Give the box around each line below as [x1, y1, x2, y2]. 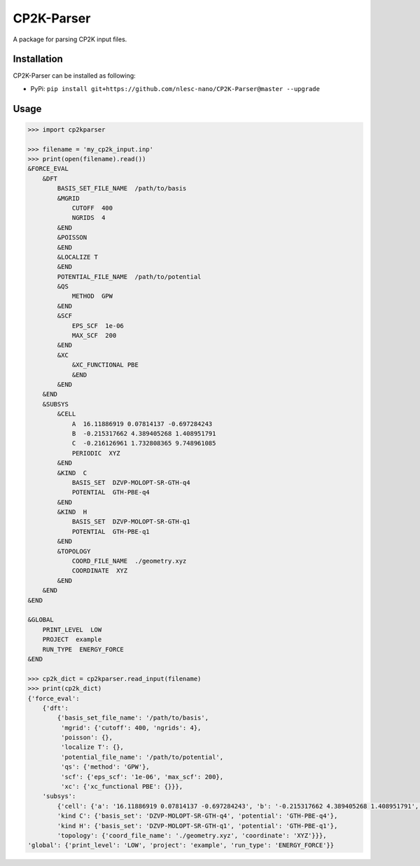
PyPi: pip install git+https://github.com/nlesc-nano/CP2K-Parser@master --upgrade [30, 84, 320, 92]
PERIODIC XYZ [71, 449, 120, 457]
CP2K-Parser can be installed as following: [13, 71, 136, 80]
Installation [13, 53, 63, 65]
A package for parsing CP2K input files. [13, 35, 127, 43]
